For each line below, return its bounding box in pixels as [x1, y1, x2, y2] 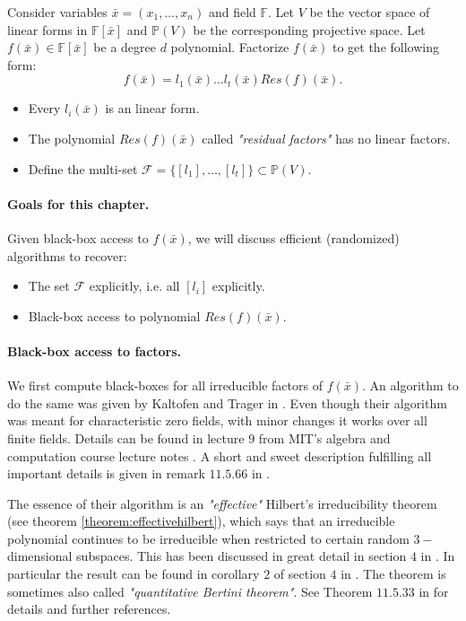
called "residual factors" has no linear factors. [202, 128, 451, 147]
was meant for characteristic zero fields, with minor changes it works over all [7, 411, 427, 430]
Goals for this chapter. [7, 194, 150, 213]
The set [28, 276, 70, 295]
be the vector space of [309, 3, 430, 21]
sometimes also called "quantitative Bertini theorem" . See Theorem [7, 582, 373, 600]
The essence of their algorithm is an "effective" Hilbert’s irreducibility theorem [7, 494, 437, 512]
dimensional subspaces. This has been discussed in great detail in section [7, 547, 407, 565]
